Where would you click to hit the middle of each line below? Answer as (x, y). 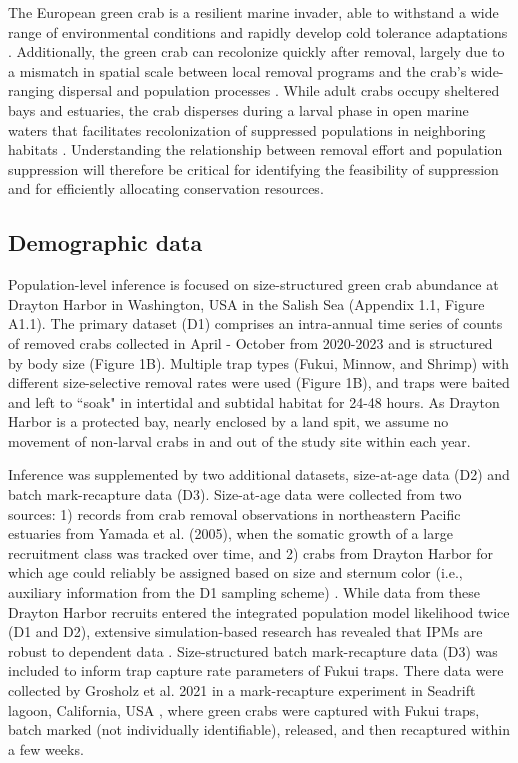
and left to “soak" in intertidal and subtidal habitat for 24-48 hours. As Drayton (254, 401)
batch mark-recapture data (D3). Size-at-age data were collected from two (235, 494)
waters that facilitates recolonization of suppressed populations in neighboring (247, 129)
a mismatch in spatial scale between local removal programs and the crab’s (237, 70)
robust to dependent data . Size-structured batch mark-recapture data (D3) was (253, 650)
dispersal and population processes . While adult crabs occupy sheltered (279, 90)
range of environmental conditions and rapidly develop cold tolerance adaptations (258, 31)
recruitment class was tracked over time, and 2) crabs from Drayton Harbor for (251, 552)
